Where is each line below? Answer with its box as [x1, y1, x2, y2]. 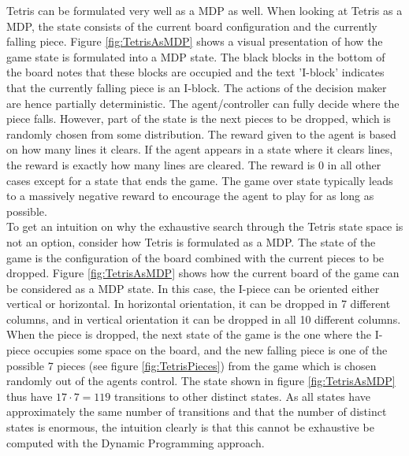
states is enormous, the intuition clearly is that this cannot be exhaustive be [6, 419, 374, 436]
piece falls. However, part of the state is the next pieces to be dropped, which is [6, 110, 391, 127]
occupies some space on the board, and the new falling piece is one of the [33, 342, 388, 358]
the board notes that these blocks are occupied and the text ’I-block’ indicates [6, 64, 385, 80]
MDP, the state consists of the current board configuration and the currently [6, 17, 377, 34]
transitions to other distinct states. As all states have [113, 387, 370, 404]
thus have [6, 387, 53, 404]
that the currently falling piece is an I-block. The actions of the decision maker [6, 79, 387, 95]
